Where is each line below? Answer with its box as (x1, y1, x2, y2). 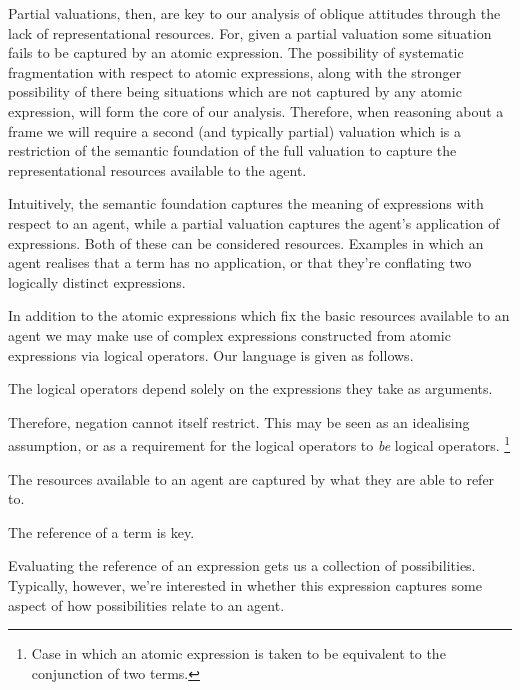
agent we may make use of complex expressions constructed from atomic (8, 324, 451, 345)
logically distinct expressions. (8, 271, 186, 292)
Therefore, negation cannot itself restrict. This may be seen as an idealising (8, 411, 470, 432)
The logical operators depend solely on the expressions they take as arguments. (8, 378, 493, 399)
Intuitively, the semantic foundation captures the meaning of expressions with (8, 193, 484, 214)
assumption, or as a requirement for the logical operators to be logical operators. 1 (8, 432, 511, 455)
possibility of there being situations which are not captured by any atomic (8, 81, 462, 102)
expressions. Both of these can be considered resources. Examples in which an (8, 232, 484, 253)
